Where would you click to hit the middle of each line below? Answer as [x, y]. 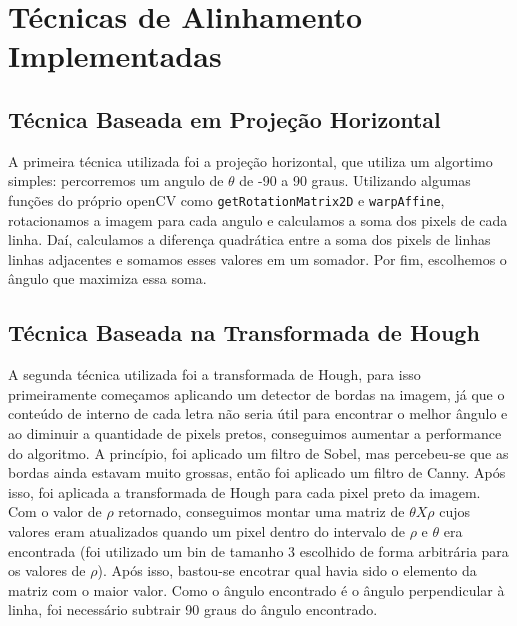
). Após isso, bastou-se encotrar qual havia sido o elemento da [287, 570]
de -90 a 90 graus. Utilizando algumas [355, 180]
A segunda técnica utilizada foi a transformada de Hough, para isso [214, 374]
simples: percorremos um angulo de [116, 180]
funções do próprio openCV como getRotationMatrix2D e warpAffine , [226, 199]
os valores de [47, 570]
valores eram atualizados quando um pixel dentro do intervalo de [206, 530]
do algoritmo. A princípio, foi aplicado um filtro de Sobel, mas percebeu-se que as [258, 452]
